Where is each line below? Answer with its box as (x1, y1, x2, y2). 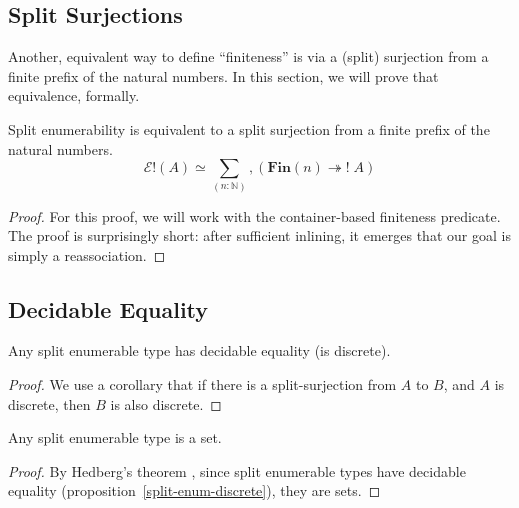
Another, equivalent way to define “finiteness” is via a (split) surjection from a (8, 46, 489, 67)
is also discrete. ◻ (110, 393, 222, 414)
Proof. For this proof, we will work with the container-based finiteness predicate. (8, 205, 501, 226)
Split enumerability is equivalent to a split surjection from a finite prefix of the (8, 118, 490, 139)
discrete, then (8, 393, 91, 414)
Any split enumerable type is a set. (8, 427, 222, 448)
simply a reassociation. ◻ (8, 244, 166, 265)
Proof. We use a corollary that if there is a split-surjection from (8, 374, 397, 395)
